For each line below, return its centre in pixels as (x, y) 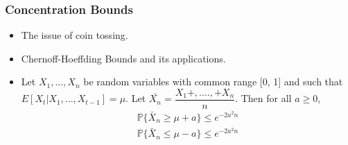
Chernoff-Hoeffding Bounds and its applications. (123, 58)
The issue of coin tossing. (75, 35)
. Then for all (263, 98)
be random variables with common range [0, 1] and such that (213, 82)
